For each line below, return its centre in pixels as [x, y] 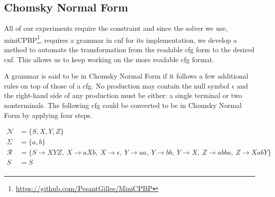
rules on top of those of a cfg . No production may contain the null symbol [117, 85]
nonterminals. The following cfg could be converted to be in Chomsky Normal [123, 105]
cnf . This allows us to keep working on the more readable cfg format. [109, 59]
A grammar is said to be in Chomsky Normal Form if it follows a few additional [126, 76]
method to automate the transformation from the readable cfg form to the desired [129, 49]
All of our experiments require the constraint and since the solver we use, [116, 28]
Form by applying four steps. [48, 115]
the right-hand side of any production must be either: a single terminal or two [123, 95]
